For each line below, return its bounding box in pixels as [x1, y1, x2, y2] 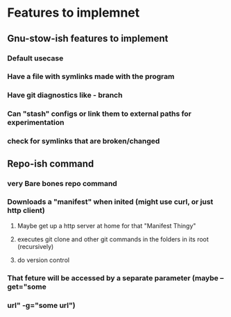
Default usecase [7, 53, 64, 63]
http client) [7, 206, 45, 216]
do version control [17, 255, 70, 264]
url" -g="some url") [7, 300, 76, 310]
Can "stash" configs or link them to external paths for [7, 109, 192, 119]
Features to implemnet [7, 5, 140, 21]
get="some [7, 282, 46, 291]
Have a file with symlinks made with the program [7, 71, 175, 81]
